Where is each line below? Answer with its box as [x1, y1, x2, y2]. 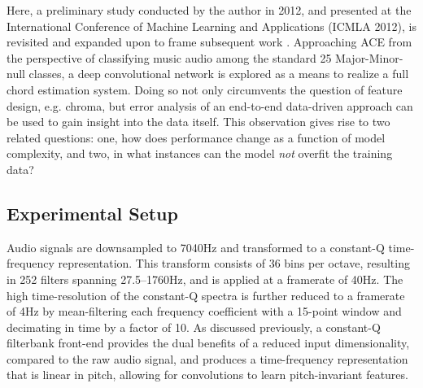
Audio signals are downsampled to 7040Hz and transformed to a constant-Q [7, 238, 385, 255]
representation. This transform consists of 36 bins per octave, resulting [58, 255, 410, 272]
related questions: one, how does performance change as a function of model [7, 129, 386, 146]
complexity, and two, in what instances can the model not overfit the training [7, 145, 393, 162]
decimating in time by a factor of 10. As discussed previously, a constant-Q [7, 318, 381, 335]
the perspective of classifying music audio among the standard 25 [7, 49, 332, 66]
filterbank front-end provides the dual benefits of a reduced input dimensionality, [7, 334, 410, 351]
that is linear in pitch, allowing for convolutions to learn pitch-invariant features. [7, 366, 408, 383]
